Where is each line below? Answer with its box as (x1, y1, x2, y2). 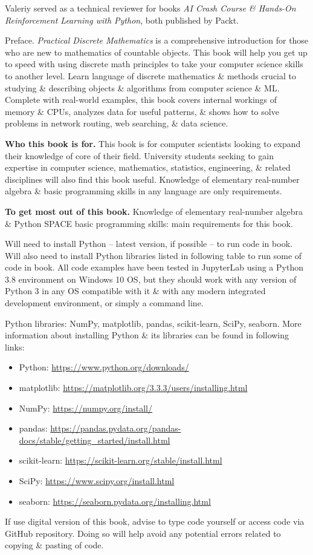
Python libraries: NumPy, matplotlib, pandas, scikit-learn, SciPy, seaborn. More (5, 317, 302, 329)
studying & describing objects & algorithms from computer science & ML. (5, 81, 280, 94)
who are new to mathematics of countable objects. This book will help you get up (5, 45, 308, 58)
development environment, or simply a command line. (5, 297, 204, 309)
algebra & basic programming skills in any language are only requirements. (5, 185, 282, 197)
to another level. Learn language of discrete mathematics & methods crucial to (5, 69, 296, 82)
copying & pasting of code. (5, 539, 104, 551)
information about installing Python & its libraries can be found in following (5, 329, 289, 341)
